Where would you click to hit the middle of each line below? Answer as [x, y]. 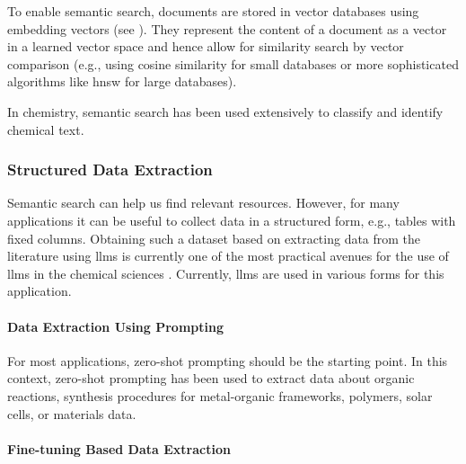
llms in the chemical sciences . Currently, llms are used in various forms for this [226, 273]
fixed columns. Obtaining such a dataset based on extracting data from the [214, 238]
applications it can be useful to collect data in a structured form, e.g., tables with [232, 220]
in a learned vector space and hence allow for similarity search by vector [206, 46]
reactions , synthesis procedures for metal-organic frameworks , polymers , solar [220, 395]
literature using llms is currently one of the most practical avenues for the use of [228, 256]
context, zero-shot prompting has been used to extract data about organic [211, 378]
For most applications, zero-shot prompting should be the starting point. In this [228, 360]
